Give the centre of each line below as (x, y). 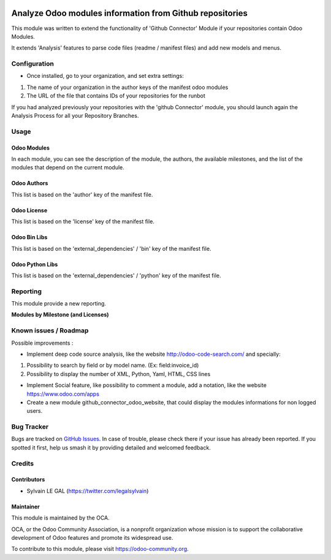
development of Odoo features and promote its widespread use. (92, 537)
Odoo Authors (30, 183)
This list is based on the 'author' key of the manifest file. (82, 194)
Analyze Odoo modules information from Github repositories (129, 13)
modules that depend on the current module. (68, 167)
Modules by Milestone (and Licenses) (60, 315)
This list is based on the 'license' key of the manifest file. (83, 221)
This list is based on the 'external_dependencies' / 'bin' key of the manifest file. (111, 248)
